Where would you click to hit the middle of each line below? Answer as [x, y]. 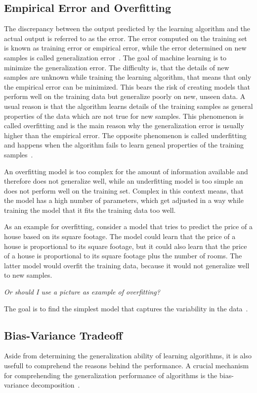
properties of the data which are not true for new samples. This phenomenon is [124, 116]
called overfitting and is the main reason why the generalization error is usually [124, 125]
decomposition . [55, 385]
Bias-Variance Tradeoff [63, 335]
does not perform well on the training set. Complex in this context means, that [124, 190]
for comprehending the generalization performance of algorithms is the [111, 375]
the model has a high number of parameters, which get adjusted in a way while [124, 200]
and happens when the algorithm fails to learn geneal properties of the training [124, 145]
